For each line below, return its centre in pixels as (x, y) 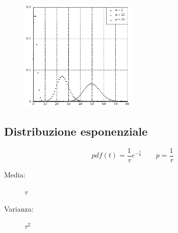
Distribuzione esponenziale (76, 131)
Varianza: (19, 209)
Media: (15, 174)
